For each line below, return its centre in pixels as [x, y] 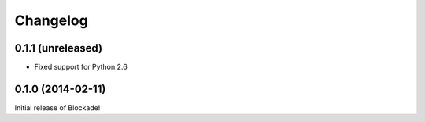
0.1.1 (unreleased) [58, 48]
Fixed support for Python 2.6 [81, 67]
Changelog [51, 20]
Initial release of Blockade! [57, 108]
